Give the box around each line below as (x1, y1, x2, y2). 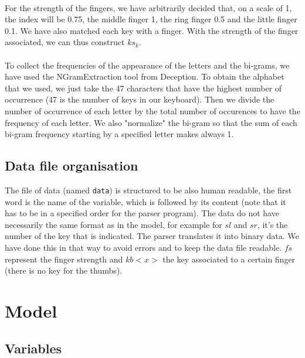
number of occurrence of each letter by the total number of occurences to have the (5, 104, 300, 117)
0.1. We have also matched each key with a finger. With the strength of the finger (5, 24, 299, 36)
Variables (5, 339, 62, 357)
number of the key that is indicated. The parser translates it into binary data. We (5, 230, 299, 242)
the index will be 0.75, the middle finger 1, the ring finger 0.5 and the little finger (5, 13, 297, 25)
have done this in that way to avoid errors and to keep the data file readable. (5, 241, 282, 253)
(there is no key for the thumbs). (5, 264, 123, 277)
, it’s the (257, 218, 288, 230)
